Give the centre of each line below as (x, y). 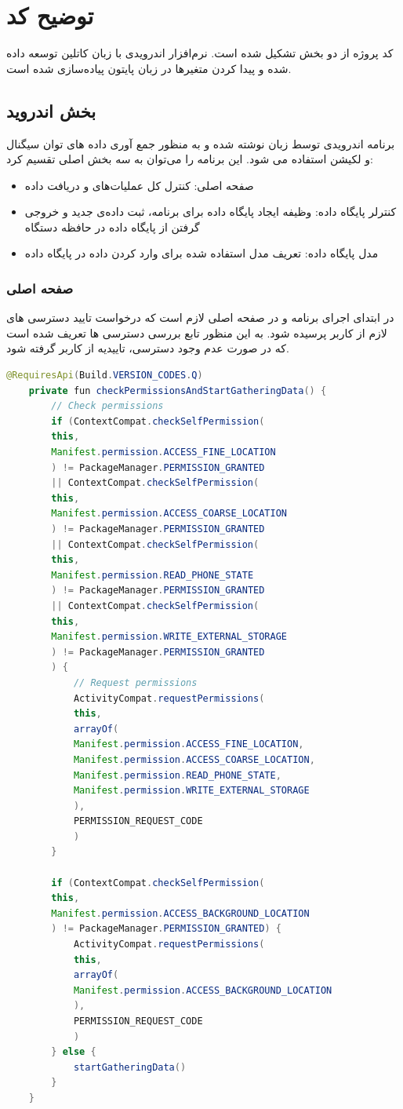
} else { (74, 1052)
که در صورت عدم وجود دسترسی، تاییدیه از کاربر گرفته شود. (148, 348)
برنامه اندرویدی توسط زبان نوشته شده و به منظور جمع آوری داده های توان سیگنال (201, 143)
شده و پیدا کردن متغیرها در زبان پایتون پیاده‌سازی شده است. (149, 68)
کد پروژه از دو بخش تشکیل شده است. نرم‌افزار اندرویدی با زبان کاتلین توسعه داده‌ (200, 53)
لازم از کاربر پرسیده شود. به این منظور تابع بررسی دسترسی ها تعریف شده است (197, 332)
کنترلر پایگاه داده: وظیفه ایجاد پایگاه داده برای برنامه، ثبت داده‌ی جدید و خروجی (211, 212)
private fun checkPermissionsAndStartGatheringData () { (178, 390)
